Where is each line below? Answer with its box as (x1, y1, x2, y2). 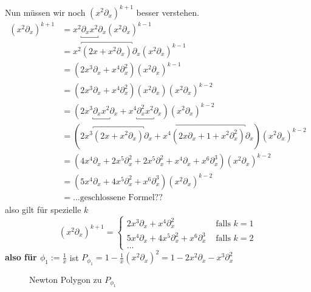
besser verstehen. (136, 5, 199, 18)
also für (5, 251, 37, 263)
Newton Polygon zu (29, 273, 102, 285)
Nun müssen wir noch (5, 5, 86, 18)
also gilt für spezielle (5, 203, 81, 215)
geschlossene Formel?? (80, 193, 163, 202)
